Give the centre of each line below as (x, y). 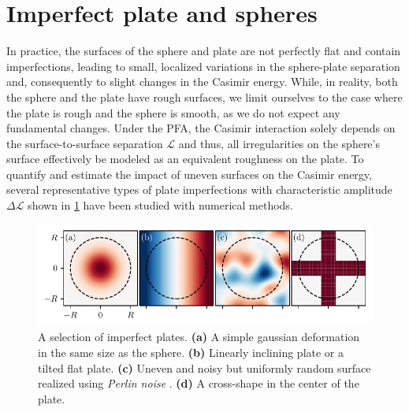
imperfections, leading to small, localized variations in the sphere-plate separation (203, 66)
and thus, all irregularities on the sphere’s (279, 143)
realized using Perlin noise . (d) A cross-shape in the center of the (199, 383)
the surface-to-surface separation (85, 143)
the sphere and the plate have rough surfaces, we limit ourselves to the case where (204, 97)
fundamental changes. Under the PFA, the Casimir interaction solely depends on (201, 128)
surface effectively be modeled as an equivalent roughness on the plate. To (185, 159)
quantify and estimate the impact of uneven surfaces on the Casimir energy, (189, 174)
